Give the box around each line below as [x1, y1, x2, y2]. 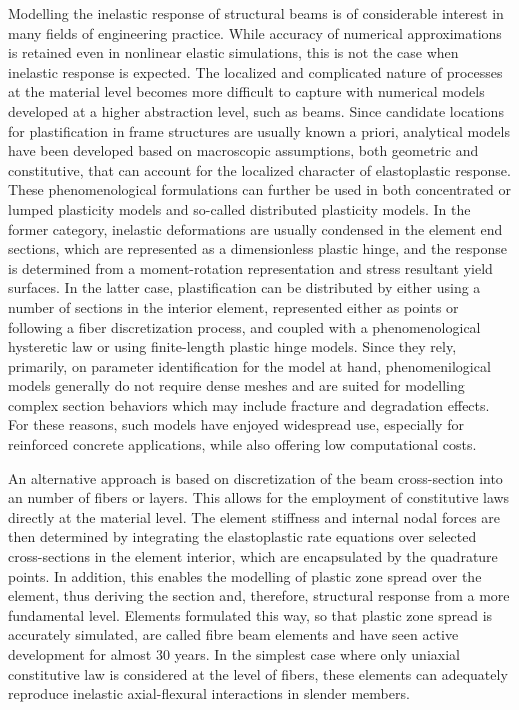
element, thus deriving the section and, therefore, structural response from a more [8, 585, 510, 606]
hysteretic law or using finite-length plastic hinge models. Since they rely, [8, 336, 457, 357]
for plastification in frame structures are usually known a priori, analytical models [8, 120, 510, 141]
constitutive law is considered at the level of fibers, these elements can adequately [8, 663, 508, 684]
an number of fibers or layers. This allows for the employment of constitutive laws [8, 487, 510, 508]
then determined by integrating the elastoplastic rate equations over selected [8, 526, 477, 547]
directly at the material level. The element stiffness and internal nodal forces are [8, 506, 501, 527]
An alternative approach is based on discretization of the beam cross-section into [8, 467, 503, 488]
